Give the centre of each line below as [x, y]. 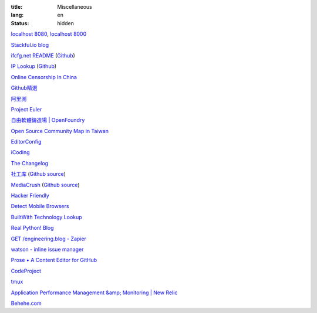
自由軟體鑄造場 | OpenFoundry [48, 120]
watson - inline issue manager [47, 249]
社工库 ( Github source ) [38, 174]
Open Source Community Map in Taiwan [60, 131]
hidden [66, 23]
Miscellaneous [75, 7]
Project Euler [26, 109]
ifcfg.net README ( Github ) [43, 55]
